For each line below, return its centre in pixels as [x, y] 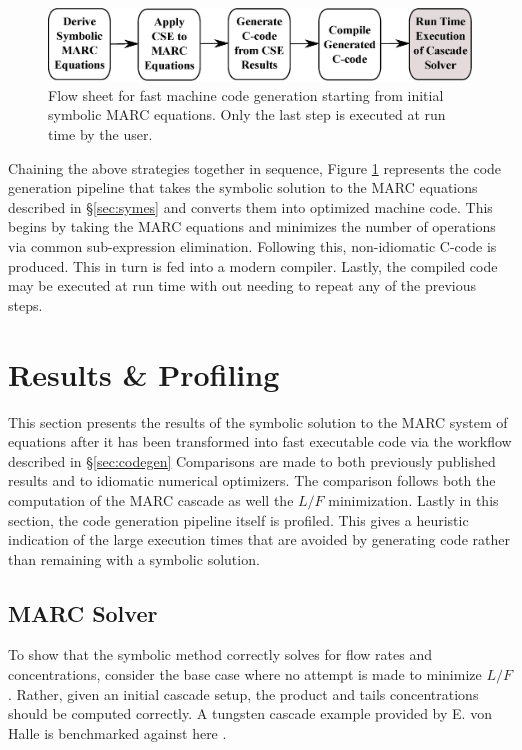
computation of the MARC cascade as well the [151, 499]
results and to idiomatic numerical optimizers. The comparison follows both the [252, 480]
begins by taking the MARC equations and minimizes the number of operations [252, 226]
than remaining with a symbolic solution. [134, 558]
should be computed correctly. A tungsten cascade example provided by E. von [250, 713]
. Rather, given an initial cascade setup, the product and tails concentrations [243, 693]
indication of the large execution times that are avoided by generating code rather [259, 539]
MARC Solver [83, 612]
